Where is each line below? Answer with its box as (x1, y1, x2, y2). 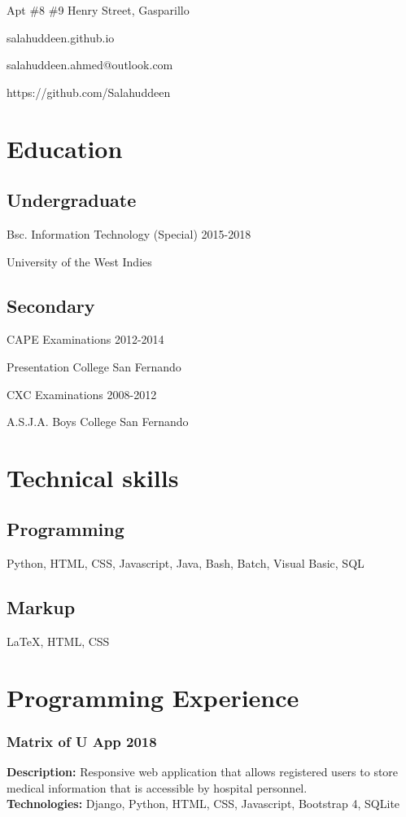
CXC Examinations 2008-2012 (7, 385, 157, 402)
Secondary (7, 292, 95, 318)
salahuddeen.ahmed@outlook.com (7, 56, 173, 73)
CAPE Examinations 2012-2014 (7, 331, 164, 348)
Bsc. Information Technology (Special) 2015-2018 (7, 225, 251, 242)
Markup (7, 595, 76, 620)
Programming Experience (7, 680, 299, 714)
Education (7, 131, 123, 165)
